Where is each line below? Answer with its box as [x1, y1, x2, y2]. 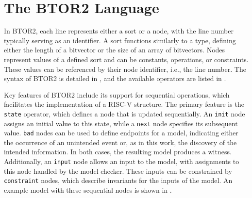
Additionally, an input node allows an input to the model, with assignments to [4, 156, 239, 166]
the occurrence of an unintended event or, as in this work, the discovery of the [4, 137, 237, 147]
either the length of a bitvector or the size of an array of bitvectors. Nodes [4, 45, 225, 55]
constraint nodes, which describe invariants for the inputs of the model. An [4, 175, 233, 185]
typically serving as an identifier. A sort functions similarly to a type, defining [4, 35, 236, 45]
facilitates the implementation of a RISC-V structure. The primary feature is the [4, 99, 244, 109]
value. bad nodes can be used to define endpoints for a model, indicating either [4, 128, 238, 138]
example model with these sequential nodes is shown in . [4, 184, 172, 195]
